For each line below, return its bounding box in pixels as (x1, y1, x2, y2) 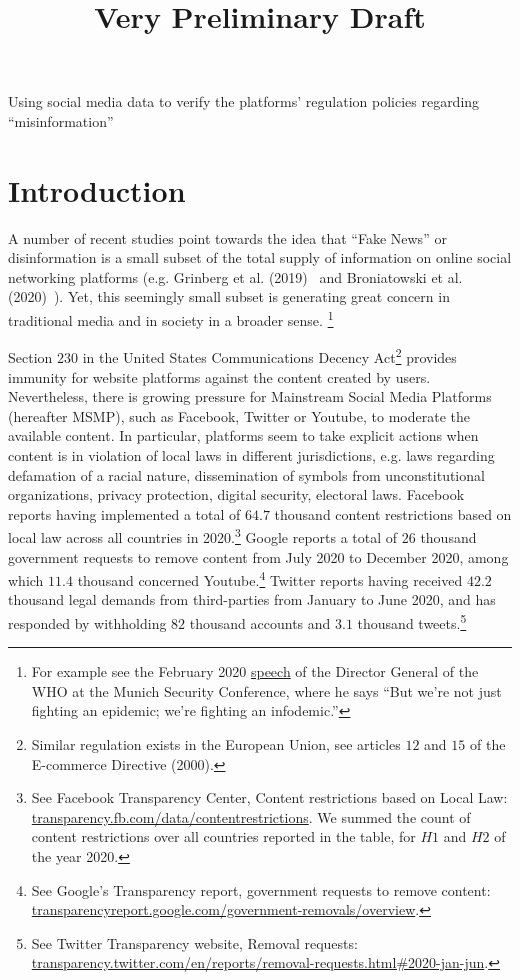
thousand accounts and (189, 612, 331, 633)
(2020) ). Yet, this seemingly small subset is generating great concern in (8, 286, 450, 307)
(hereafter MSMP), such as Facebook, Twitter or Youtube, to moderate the (8, 405, 470, 426)
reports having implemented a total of (8, 503, 241, 524)
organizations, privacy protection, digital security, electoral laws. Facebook (8, 484, 465, 505)
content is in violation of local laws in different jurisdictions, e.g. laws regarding (8, 444, 495, 465)
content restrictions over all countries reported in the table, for (31, 826, 416, 847)
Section (8, 346, 53, 367)
